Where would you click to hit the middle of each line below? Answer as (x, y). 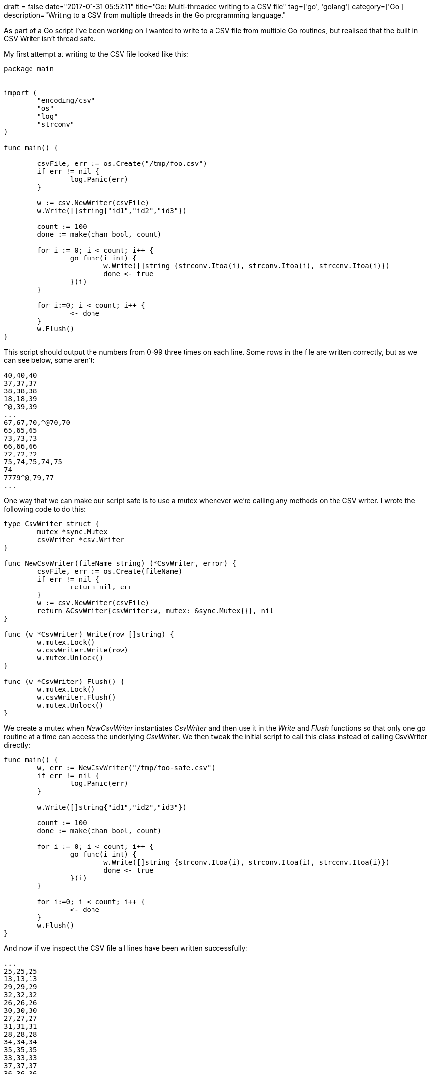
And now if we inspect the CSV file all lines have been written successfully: (126, 948)
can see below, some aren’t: (49, 360)
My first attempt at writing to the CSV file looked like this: (96, 54)
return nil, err (101, 587)
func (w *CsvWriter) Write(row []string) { (89, 634)
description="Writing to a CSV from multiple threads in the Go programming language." (145, 15)
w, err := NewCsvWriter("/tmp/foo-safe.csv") (126, 768)
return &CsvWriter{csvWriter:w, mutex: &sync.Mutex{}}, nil (155, 611)
